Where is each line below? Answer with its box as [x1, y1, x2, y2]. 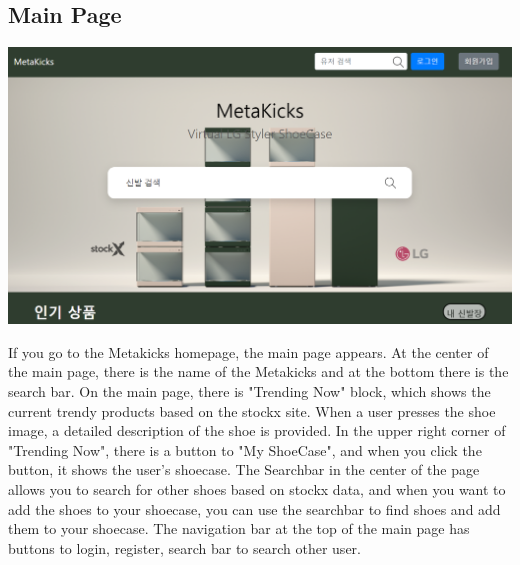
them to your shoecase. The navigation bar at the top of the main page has [8, 518, 470, 539]
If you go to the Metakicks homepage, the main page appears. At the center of [8, 341, 489, 362]
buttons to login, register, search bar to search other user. [8, 537, 361, 558]
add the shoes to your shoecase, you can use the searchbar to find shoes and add [8, 498, 501, 519]
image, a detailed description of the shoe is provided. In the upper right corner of [8, 420, 506, 441]
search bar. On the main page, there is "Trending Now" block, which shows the [8, 381, 491, 402]
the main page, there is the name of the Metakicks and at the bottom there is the [8, 361, 509, 382]
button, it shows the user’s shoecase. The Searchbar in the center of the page [8, 459, 480, 480]
